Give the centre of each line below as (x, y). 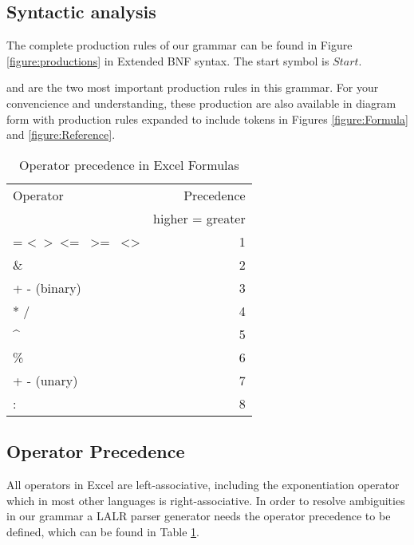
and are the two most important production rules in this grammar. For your (193, 87)
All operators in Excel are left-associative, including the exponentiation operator (203, 484)
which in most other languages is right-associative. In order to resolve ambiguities (206, 500)
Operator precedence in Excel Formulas (129, 164)
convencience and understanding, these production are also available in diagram (201, 103)
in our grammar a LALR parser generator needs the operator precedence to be (199, 516)
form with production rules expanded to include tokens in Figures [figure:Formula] (207, 118)
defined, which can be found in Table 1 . (103, 531)
